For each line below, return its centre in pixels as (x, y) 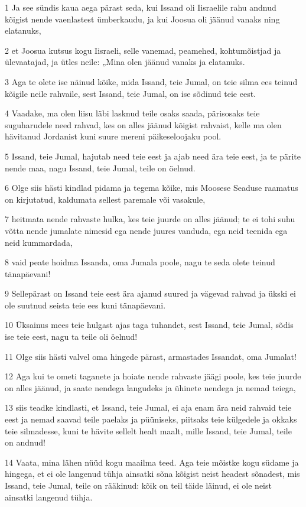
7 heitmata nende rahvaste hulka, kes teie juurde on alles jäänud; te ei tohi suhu (150, 219)
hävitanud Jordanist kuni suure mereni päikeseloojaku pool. (113, 136)
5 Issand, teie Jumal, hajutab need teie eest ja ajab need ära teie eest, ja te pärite (153, 156)
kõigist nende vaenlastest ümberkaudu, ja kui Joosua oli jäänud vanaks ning (142, 19)
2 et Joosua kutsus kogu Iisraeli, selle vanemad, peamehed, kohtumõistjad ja (143, 50)
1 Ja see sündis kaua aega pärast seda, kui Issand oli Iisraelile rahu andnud (141, 7)
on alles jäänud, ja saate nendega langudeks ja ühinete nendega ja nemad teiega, (150, 387)
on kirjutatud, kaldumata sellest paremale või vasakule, (105, 199)
